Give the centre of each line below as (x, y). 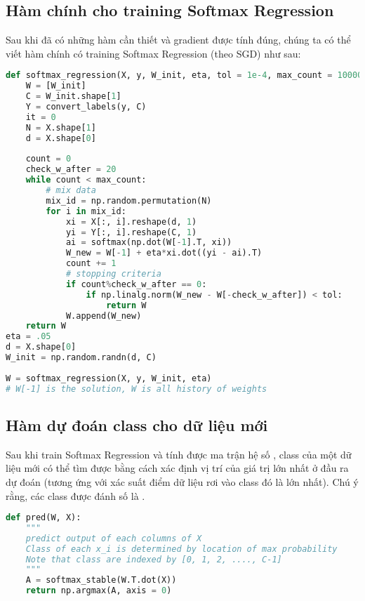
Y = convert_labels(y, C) (86, 107)
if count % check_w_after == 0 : (136, 284)
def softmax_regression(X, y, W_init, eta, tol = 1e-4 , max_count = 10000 (184, 75)
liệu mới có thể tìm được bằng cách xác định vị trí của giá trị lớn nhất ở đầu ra (177, 468)
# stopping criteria (113, 274)
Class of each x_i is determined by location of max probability (181, 549)
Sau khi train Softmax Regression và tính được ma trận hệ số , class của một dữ (179, 454)
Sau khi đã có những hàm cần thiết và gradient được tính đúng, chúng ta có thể (178, 40)
